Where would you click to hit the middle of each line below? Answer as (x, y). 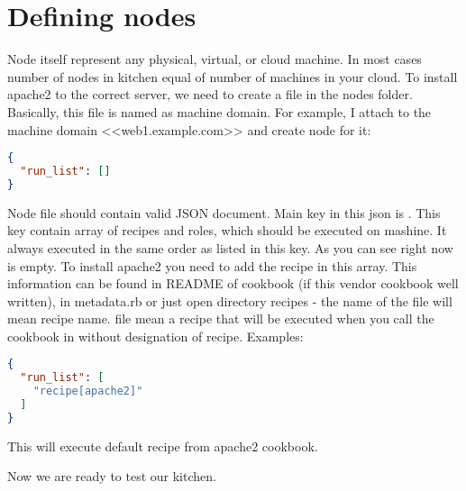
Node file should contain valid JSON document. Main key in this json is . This (224, 212)
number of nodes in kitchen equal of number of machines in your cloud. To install (233, 76)
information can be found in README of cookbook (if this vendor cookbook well (233, 283)
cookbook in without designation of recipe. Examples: (155, 336)
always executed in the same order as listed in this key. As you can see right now (230, 247)
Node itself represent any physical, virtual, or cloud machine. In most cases (215, 59)
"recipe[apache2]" (88, 391)
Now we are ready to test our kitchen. (112, 476)
